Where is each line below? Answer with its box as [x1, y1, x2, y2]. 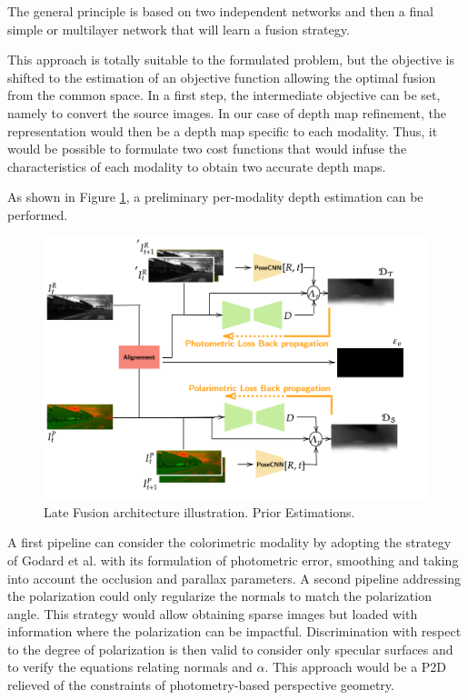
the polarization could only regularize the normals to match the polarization [7, 586, 432, 605]
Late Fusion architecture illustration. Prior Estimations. [44, 502, 355, 521]
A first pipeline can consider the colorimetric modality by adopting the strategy [7, 533, 452, 552]
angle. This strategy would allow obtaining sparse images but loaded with [7, 604, 418, 623]
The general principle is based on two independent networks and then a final [7, 2, 433, 20]
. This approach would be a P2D [264, 657, 447, 676]
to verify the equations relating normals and [7, 657, 253, 676]
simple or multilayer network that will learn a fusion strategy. [7, 19, 350, 38]
